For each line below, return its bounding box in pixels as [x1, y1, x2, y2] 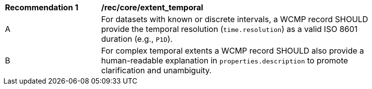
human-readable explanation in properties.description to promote [101, 56, 348, 65]
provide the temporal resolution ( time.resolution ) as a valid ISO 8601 [101, 24, 358, 34]
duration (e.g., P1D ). [101, 34, 173, 44]
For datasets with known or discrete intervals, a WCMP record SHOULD [101, 14, 369, 24]
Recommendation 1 [5, 2, 78, 12]
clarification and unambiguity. [101, 65, 212, 75]
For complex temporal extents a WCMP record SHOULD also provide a [101, 46, 364, 56]
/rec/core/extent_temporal [101, 2, 203, 12]
